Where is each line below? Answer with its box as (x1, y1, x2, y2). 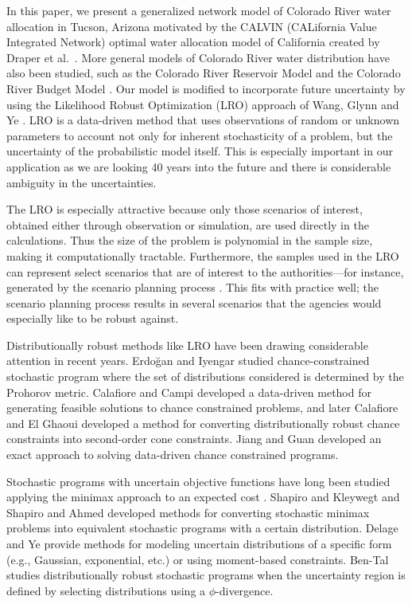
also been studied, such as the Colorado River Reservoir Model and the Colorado (6, 65, 401, 81)
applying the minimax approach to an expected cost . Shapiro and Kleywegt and (6, 488, 400, 505)
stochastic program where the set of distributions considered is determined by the (6, 368, 404, 385)
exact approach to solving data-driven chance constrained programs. (6, 446, 339, 463)
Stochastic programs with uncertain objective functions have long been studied (6, 473, 391, 489)
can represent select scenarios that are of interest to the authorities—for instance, (6, 263, 404, 280)
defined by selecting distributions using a (6, 582, 206, 598)
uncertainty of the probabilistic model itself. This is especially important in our (6, 143, 393, 159)
